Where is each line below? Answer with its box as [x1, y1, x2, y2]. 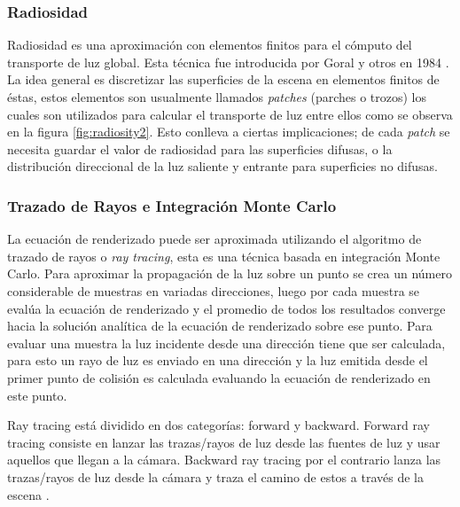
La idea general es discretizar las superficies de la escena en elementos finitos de [7, 70, 440, 89]
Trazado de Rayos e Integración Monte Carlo [7, 194, 337, 216]
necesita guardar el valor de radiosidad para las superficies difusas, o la [7, 139, 393, 158]
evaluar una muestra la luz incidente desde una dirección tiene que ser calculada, [7, 333, 446, 352]
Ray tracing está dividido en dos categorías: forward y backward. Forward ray [7, 416, 430, 434]
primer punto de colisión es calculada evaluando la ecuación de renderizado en [7, 368, 431, 386]
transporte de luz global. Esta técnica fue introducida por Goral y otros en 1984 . [7, 52, 449, 71]
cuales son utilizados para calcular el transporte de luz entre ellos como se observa [7, 105, 453, 123]
